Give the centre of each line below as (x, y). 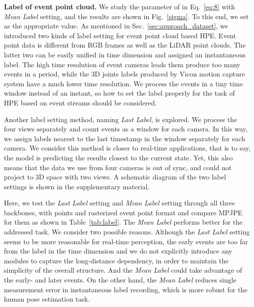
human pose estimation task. (47, 299)
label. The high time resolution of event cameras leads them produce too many (122, 64)
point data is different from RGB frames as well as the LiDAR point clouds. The (125, 45)
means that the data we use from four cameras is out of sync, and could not (118, 167)
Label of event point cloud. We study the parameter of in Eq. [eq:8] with (120, 6)
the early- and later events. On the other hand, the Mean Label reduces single (120, 280)
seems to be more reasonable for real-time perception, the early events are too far (126, 241)
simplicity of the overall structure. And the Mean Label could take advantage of (123, 270)
